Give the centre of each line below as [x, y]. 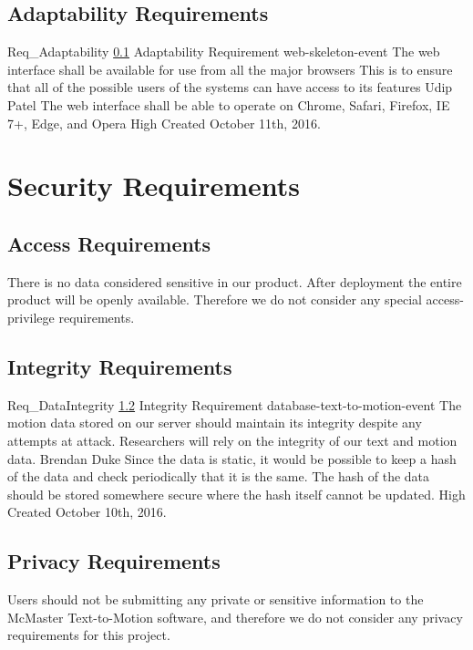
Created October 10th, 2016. [87, 512]
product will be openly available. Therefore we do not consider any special [215, 299]
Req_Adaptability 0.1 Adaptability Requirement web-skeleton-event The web [224, 52]
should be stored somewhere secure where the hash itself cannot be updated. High [236, 494]
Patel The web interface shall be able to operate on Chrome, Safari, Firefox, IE [229, 104]
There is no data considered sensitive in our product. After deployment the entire [235, 281]
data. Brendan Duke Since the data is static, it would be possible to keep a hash [232, 458]
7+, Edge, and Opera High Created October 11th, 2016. [164, 123]
